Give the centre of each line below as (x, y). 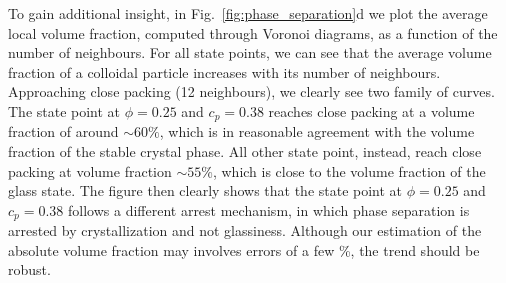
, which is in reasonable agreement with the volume (317, 131)
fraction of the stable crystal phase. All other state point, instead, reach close (245, 151)
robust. (29, 269)
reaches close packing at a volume (371, 110)
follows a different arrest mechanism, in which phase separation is (269, 209)
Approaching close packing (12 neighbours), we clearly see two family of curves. (251, 91)
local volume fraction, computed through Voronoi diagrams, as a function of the (253, 32)
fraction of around (63, 131)
